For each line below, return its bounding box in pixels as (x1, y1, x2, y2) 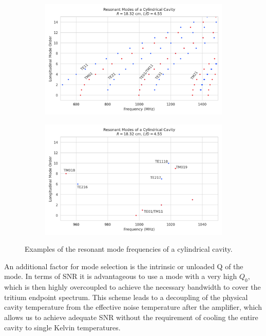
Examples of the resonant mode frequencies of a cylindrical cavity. (25, 244, 233, 254)
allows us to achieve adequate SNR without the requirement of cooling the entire (4, 311, 258, 322)
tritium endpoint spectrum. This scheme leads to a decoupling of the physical (4, 291, 248, 302)
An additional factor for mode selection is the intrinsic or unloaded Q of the (4, 260, 243, 271)
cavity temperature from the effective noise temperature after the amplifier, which (4, 302, 262, 312)
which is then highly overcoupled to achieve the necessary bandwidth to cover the (4, 282, 261, 292)
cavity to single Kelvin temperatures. (4, 322, 121, 332)
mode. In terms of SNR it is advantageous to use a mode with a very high (4, 271, 237, 282)
